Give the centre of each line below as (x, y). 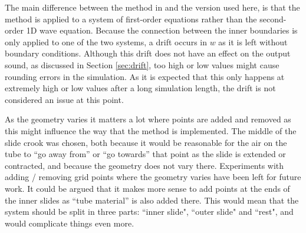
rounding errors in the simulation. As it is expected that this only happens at (145, 76)
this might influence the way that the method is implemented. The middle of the (151, 130)
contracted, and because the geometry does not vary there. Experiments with (144, 165)
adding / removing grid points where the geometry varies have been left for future (153, 177)
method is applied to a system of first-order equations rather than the (131, 19)
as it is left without (253, 41)
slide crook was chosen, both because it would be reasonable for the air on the (146, 142)
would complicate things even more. (70, 223)
